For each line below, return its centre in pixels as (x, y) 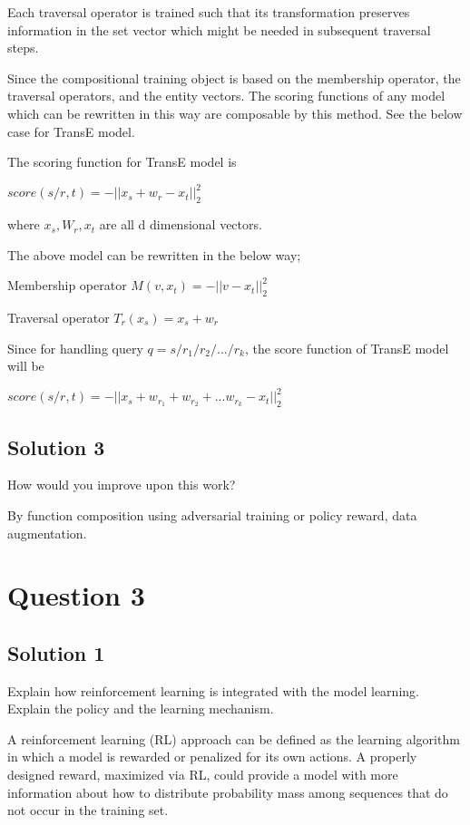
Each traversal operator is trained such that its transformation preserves (209, 12)
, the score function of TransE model (347, 348)
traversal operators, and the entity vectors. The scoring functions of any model (226, 96)
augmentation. (47, 533)
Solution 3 (56, 446)
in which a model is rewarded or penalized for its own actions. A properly (212, 757)
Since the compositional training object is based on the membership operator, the (234, 78)
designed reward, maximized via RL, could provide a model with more (203, 775)
